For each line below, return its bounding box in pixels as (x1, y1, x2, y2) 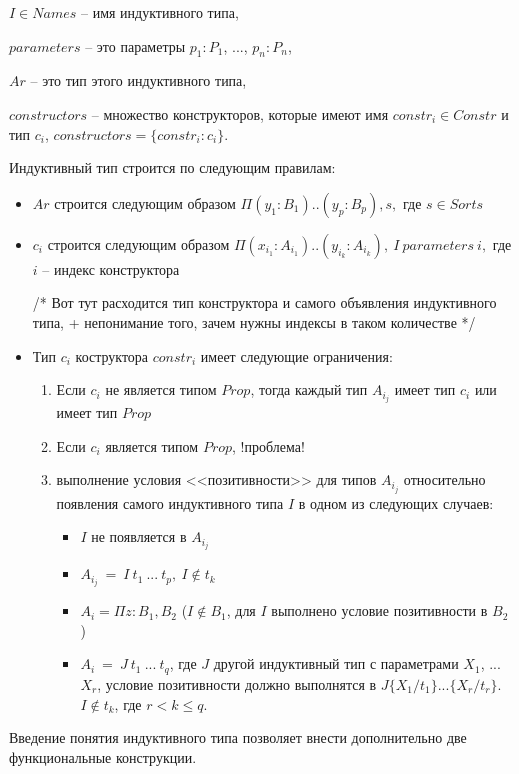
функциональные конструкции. (9, 746, 197, 767)
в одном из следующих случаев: (298, 492, 494, 513)
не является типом (105, 379, 217, 400)
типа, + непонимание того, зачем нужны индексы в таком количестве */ (32, 311, 476, 332)
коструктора (75, 345, 149, 366)
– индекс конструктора (42, 258, 180, 279)
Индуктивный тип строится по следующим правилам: (9, 157, 336, 178)
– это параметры (85, 35, 186, 56)
